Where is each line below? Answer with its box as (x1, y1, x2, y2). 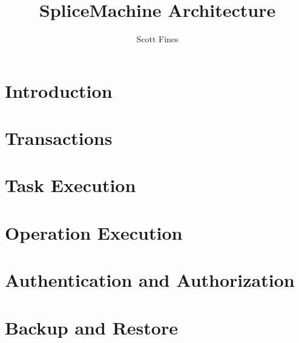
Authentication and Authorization (5, 268, 295, 292)
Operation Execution (5, 220, 183, 245)
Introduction (5, 78, 113, 103)
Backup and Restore (5, 315, 178, 339)
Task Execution (5, 173, 136, 197)
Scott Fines (136, 33, 179, 45)
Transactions (5, 126, 113, 150)
